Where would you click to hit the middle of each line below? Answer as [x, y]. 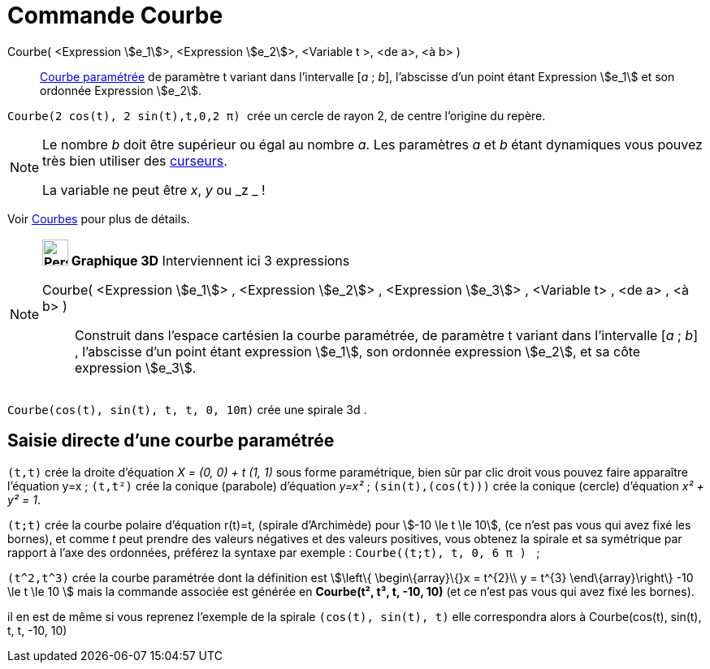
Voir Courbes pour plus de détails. [99, 218]
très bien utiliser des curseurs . [135, 160]
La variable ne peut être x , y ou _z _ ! [154, 190]
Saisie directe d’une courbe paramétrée [171, 441]
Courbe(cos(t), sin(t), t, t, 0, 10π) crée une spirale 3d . [187, 409]
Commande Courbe [115, 15]
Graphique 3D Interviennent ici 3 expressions [210, 260]
